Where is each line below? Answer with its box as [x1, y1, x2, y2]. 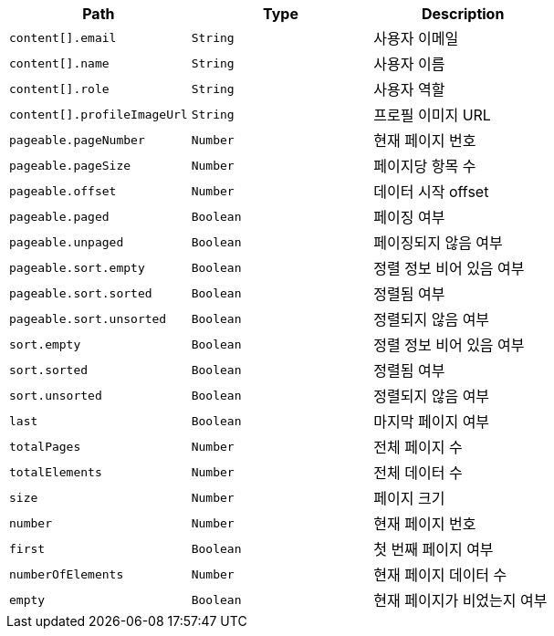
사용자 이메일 [373, 29, 459, 47]
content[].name [9, 56, 110, 70]
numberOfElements [9, 567, 124, 581]
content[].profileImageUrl [9, 107, 188, 121]
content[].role [9, 81, 110, 96]
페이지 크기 [373, 489, 445, 507]
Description [421, 5, 505, 23]
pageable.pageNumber [9, 132, 145, 147]
